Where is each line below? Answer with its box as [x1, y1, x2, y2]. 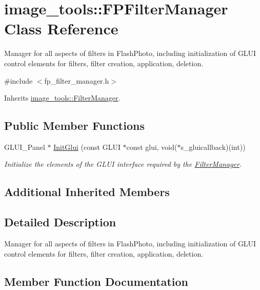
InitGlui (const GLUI [53, 141, 121, 152]
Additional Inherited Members [4, 184, 170, 200]
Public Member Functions [4, 118, 145, 133]
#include [4, 75, 33, 86]
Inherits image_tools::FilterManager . [4, 92, 121, 103]
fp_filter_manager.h [44, 75, 109, 86]
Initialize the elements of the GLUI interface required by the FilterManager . [4, 159, 242, 169]
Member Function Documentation [4, 273, 189, 289]
